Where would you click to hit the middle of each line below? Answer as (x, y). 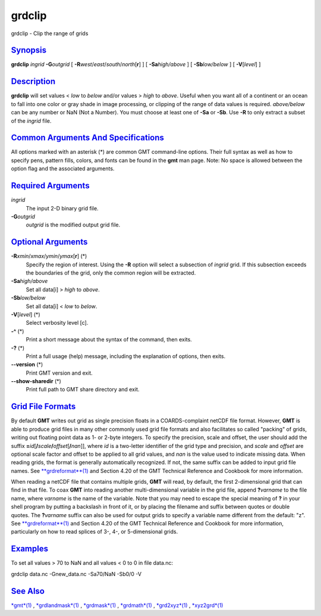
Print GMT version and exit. (59, 373)
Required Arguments (50, 186)
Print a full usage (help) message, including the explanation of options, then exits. (126, 356)
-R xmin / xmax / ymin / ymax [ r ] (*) (49, 256)
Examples (30, 549)
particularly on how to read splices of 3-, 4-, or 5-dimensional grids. (95, 532)
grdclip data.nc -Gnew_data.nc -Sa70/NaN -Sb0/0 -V (76, 574)
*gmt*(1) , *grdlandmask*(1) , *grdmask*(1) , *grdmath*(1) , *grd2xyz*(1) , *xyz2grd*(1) (117, 605)
